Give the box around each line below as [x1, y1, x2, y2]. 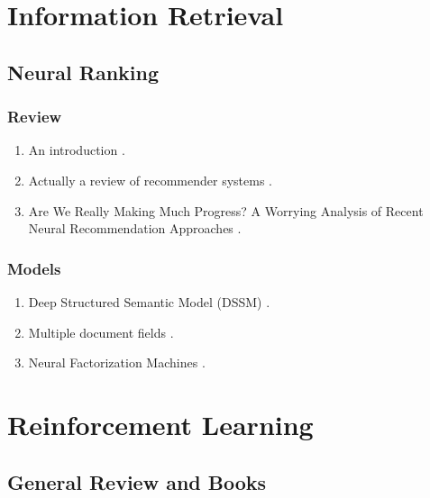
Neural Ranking [7, 58, 160, 86]
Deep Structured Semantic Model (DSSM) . [28, 292, 270, 311]
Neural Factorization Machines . [28, 353, 206, 372]
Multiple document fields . [28, 322, 174, 341]
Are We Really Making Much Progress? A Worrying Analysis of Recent [28, 201, 424, 220]
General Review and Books [7, 467, 267, 495]
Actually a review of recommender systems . [28, 170, 272, 189]
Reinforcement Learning [7, 405, 314, 442]
